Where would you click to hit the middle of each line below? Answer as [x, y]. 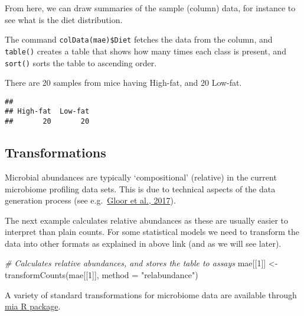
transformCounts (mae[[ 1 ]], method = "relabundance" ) [102, 275]
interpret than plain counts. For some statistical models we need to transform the [152, 232]
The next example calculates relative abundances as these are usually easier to [147, 220]
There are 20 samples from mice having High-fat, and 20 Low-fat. [123, 83]
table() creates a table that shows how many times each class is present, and [146, 51]
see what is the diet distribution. [64, 19]
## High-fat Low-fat [47, 112]
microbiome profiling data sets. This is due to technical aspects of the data [140, 188]
